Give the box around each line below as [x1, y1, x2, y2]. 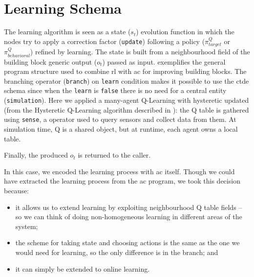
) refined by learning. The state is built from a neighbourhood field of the [30, 46, 250, 57]
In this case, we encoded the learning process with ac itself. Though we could [4, 166, 235, 176]
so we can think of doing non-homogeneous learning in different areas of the [15, 211, 242, 222]
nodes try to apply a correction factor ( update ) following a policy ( [4, 36, 205, 46]
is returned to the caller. [78, 150, 151, 160]
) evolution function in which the [136, 26, 234, 37]
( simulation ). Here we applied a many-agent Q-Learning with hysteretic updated [4, 95, 249, 105]
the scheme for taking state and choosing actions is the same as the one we [15, 237, 240, 248]
